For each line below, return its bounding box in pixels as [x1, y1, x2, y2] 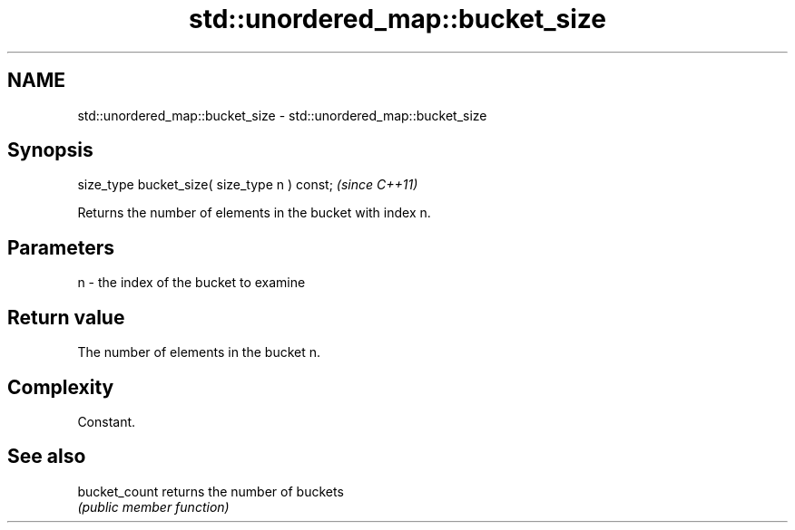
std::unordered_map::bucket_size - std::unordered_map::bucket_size [77, 107, 487, 123]
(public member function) [77, 498, 230, 515]
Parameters [7, 236, 114, 259]
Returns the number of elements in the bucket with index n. [77, 205, 431, 221]
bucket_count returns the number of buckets [77, 483, 344, 499]
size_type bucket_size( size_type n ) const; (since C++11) [77, 177, 418, 193]
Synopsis [7, 139, 93, 162]
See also [7, 445, 86, 468]
